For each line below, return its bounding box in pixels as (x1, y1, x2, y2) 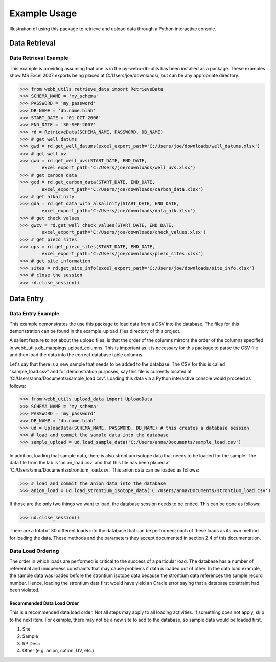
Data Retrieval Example (9, 54, 68, 61)
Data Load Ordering (9, 548, 59, 555)
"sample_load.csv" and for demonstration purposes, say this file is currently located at (9, 368, 192, 374)
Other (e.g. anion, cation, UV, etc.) (22, 648, 94, 654)
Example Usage (9, 8, 77, 19)
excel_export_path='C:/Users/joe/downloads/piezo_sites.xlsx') (41, 251, 204, 257)
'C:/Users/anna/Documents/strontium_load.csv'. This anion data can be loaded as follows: (9, 466, 199, 473)
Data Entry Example (9, 310, 60, 317)
